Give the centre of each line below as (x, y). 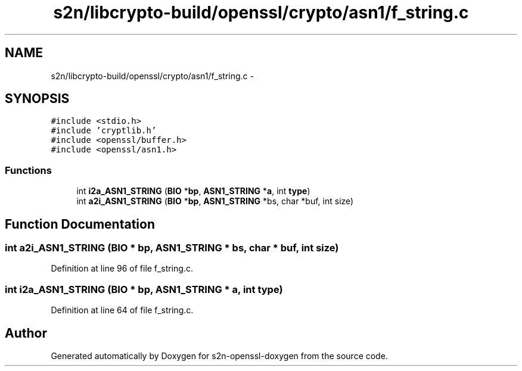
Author (26, 333)
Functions (28, 170)
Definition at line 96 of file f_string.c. (122, 269)
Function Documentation (80, 224)
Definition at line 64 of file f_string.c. (122, 310)
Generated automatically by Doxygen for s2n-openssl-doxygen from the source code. (219, 356)
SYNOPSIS (37, 99)
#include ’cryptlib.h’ (104, 131)
